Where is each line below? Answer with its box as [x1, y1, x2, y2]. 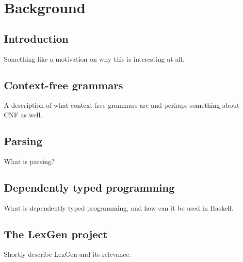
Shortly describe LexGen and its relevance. [4, 249, 131, 259]
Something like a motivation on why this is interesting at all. [4, 53, 185, 64]
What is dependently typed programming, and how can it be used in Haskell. [4, 202, 234, 213]
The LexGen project [4, 226, 108, 241]
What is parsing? [4, 156, 55, 166]
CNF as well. [4, 109, 43, 119]
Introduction [4, 31, 69, 46]
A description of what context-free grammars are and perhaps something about [4, 100, 240, 110]
